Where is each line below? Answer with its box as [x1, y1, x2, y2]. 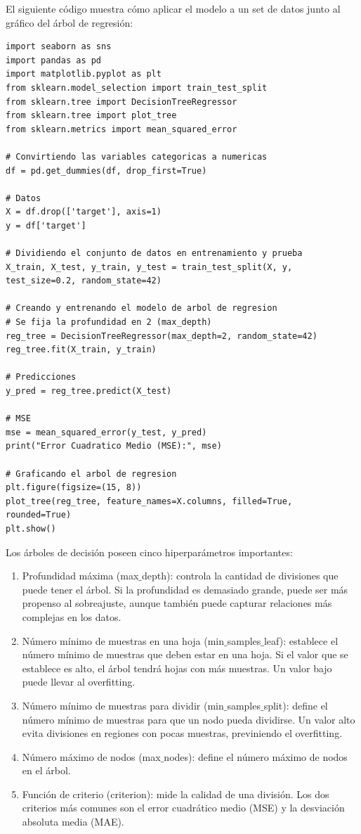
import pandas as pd [6, 55, 102, 65]
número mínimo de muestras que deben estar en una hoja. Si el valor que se [22, 647, 348, 662]
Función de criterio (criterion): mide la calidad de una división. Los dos [22, 786, 329, 801]
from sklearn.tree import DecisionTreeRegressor [6, 96, 237, 107]
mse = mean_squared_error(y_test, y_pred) [6, 427, 207, 437]
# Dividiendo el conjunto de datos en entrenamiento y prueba [6, 248, 303, 259]
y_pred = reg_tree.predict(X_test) [6, 386, 172, 397]
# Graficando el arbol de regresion [6, 468, 177, 479]
